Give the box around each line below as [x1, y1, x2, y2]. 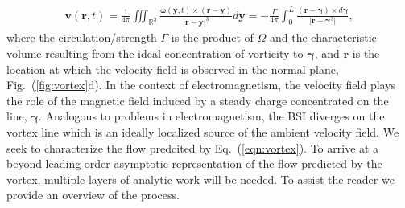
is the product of [171, 29, 254, 46]
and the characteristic [269, 29, 377, 46]
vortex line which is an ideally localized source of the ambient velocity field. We [6, 123, 399, 140]
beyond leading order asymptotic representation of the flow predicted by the [6, 155, 382, 172]
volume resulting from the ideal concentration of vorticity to [6, 45, 304, 61]
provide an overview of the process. [6, 186, 180, 203]
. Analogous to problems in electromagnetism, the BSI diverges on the [38, 108, 385, 124]
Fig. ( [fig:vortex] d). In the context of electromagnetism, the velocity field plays [6, 76, 396, 93]
